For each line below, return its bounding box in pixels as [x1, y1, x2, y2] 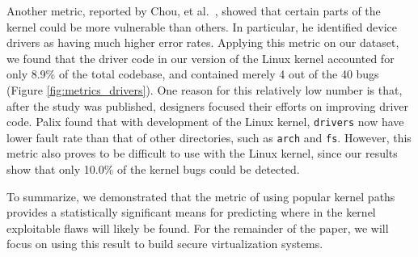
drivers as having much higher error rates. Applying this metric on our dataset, [6, 34, 399, 51]
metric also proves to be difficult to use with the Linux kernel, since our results [6, 145, 398, 162]
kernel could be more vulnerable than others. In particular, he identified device [6, 18, 397, 35]
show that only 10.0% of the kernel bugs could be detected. [6, 161, 300, 178]
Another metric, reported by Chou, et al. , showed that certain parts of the [6, 2, 381, 19]
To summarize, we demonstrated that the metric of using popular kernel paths [6, 187, 395, 204]
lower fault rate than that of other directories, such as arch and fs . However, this [6, 128, 412, 145]
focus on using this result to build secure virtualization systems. [6, 235, 323, 252]
